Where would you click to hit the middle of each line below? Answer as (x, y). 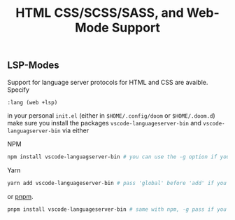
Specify (19, 90)
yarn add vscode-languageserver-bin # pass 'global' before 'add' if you (117, 184)
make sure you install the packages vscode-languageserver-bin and (104, 123)
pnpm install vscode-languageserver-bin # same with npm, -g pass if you (117, 209)
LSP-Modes (33, 66)
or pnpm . (20, 197)
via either (76, 130)
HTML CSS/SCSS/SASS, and (99, 13)
